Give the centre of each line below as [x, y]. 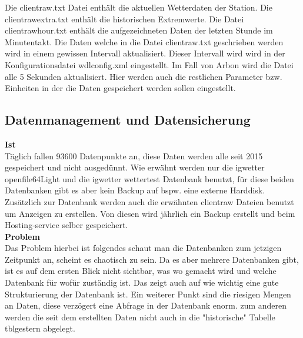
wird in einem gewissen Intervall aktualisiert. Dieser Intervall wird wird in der [145, 53]
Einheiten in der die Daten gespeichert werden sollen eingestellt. [120, 88]
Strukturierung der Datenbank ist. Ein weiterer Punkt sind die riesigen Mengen [148, 294]
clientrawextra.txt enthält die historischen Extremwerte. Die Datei [124, 19]
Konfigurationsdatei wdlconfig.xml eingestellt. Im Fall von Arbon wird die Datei [149, 64]
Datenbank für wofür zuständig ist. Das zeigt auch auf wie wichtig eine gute [142, 282]
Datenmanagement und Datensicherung [128, 120]
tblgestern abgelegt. [40, 328]
